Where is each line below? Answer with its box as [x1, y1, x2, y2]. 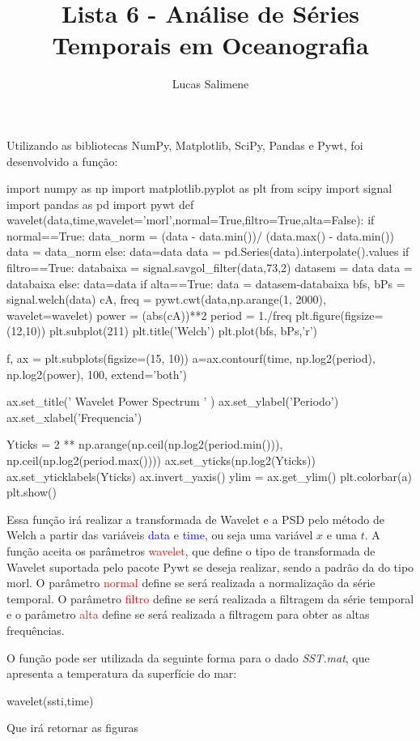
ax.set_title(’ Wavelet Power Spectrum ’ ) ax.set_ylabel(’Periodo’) [6, 393, 339, 410]
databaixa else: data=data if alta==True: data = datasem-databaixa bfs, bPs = [6, 275, 405, 292]
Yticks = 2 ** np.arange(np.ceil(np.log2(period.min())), [6, 436, 283, 453]
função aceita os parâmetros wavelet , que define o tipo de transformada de [6, 542, 375, 559]
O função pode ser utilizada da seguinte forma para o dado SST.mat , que [6, 649, 370, 666]
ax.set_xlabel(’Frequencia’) [6, 408, 142, 425]
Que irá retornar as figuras [6, 719, 138, 736]
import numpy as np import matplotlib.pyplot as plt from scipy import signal [6, 180, 392, 197]
